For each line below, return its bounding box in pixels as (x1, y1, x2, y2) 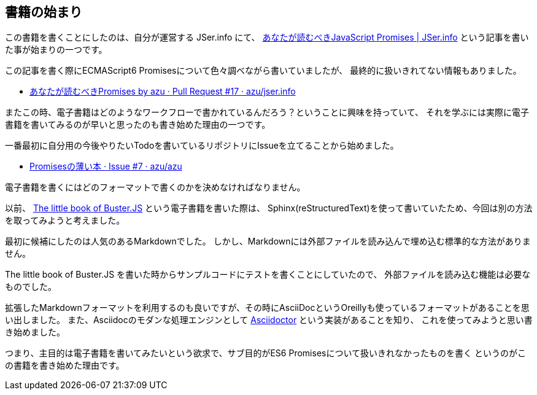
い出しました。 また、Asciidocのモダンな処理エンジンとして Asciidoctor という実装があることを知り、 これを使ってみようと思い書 (5, 315, 533, 326)
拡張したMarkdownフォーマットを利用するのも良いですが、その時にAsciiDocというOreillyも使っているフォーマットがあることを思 (5, 302, 530, 313)
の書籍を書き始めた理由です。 (5, 360, 125, 371)
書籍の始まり (5, 4, 82, 20)
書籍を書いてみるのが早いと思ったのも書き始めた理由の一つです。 (5, 119, 271, 130)
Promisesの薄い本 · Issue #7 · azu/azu (29, 161, 182, 172)
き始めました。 (5, 327, 65, 338)
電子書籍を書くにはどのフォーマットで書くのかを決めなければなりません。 (5, 182, 306, 193)
